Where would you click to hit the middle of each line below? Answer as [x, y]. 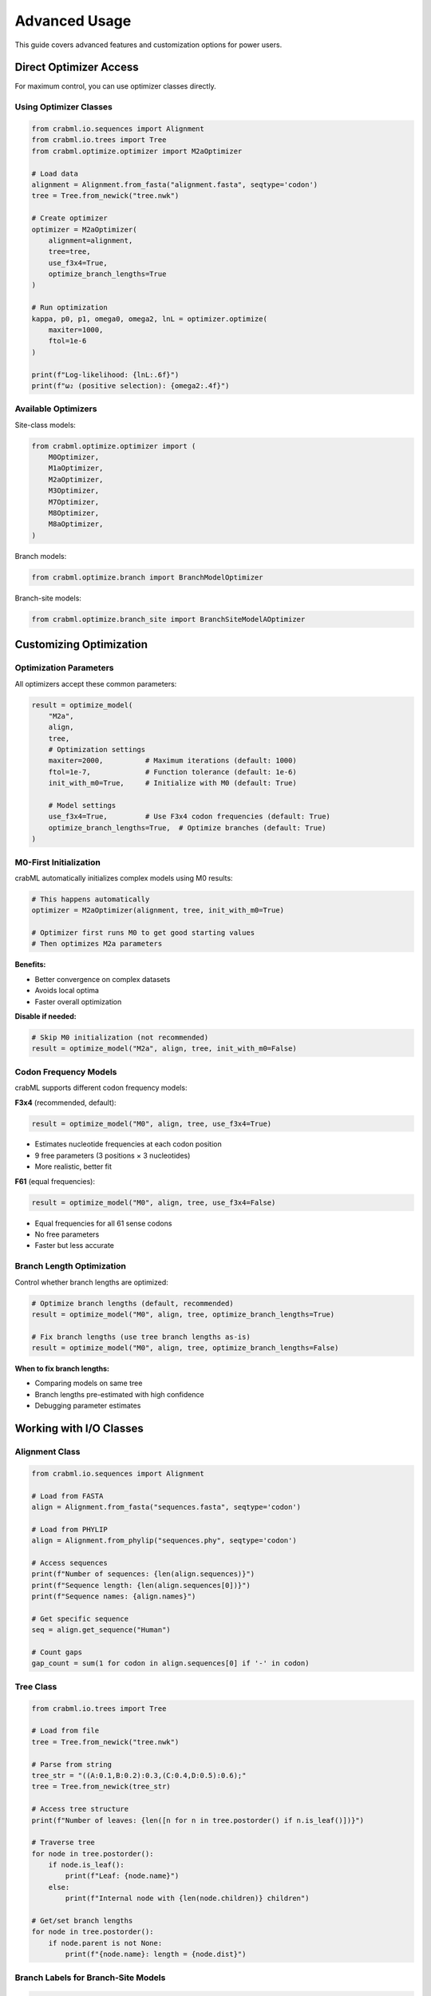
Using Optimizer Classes [64, 107]
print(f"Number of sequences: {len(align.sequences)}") [143, 1574]
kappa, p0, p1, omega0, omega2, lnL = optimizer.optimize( [149, 319]
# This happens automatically [91, 899]
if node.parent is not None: [105, 1943]
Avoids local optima [67, 991]
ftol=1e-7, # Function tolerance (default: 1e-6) [172, 772]
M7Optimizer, [74, 502]
